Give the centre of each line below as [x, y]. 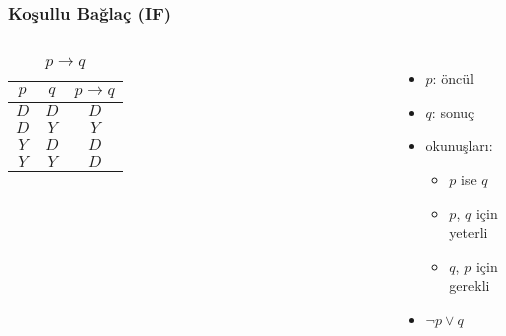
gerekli [469, 285]
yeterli [468, 232]
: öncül [453, 78]
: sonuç [453, 111]
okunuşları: [459, 145]
